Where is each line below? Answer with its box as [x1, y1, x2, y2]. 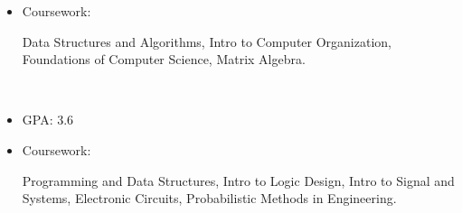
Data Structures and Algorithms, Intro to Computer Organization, [22, 32, 391, 51]
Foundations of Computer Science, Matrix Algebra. [22, 50, 306, 69]
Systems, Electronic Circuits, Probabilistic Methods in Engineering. [22, 189, 397, 208]
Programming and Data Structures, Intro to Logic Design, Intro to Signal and [22, 171, 455, 190]
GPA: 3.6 [22, 110, 74, 129]
